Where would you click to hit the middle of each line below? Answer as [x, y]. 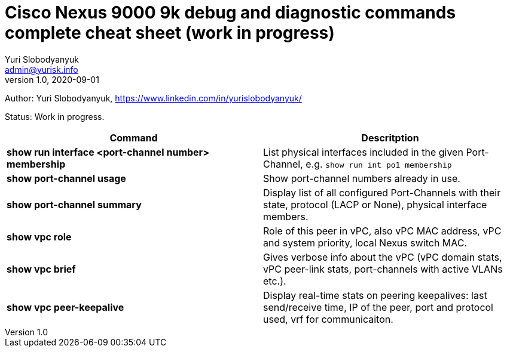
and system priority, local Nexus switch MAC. [365, 243]
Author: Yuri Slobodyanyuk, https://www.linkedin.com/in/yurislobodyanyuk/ [153, 98]
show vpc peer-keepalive [65, 307]
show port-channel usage [66, 178]
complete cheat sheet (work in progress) [170, 33]
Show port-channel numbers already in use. [362, 178]
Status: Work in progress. [55, 116]
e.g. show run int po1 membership [379, 164]
